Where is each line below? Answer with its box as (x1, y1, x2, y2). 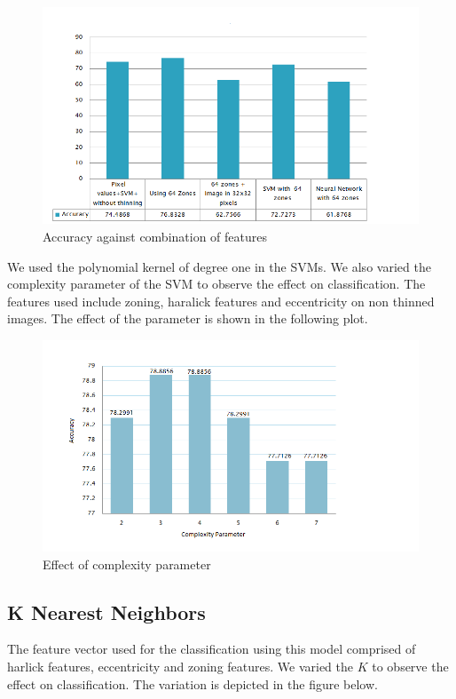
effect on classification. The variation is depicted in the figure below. (7, 674, 378, 693)
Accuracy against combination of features (43, 226, 268, 245)
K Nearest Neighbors (7, 598, 206, 625)
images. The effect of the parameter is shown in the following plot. (7, 309, 368, 328)
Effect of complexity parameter (43, 554, 211, 573)
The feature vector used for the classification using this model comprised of (7, 639, 416, 658)
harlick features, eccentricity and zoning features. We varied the (7, 657, 354, 676)
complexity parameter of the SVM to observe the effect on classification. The (7, 274, 426, 293)
